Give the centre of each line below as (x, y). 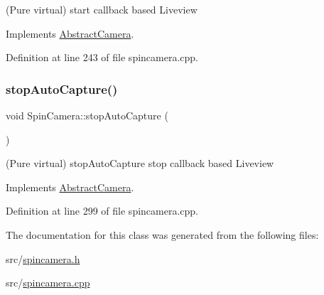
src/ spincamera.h (43, 258)
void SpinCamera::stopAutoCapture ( (87, 115)
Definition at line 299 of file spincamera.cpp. (102, 211)
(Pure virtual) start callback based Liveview (102, 9)
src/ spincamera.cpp (48, 283)
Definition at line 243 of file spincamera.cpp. (102, 57)
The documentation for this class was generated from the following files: (162, 234)
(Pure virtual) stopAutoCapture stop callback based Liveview (140, 163)
